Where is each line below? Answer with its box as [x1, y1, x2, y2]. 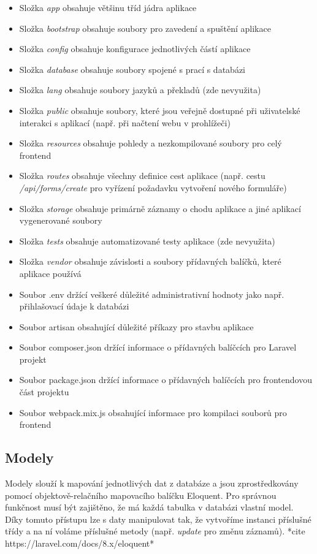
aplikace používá [19, 267, 82, 279]
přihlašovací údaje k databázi [19, 300, 129, 313]
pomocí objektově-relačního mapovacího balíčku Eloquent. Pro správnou [5, 488, 277, 501]
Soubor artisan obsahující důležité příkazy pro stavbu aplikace [19, 320, 254, 333]
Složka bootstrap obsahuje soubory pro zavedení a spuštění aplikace [19, 21, 271, 34]
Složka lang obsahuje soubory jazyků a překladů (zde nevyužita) [19, 83, 261, 96]
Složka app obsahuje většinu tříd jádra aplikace [19, 1, 197, 13]
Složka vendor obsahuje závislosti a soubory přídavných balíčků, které [19, 255, 281, 268]
